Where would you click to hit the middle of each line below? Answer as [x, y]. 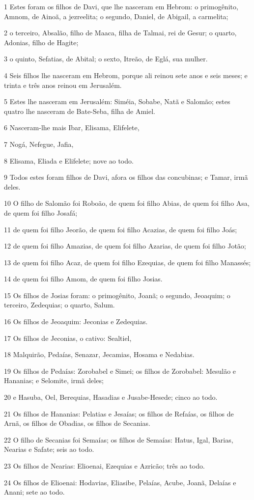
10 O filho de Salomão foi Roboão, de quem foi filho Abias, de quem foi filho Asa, [127, 203]
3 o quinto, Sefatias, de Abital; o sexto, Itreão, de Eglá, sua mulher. [106, 59]
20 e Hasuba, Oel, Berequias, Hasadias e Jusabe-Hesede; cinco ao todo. [111, 397]
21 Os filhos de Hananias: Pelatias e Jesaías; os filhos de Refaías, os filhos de [119, 413]
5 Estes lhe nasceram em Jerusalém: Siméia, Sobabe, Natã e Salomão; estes [117, 101]
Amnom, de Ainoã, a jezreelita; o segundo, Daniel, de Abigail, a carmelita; [116, 16]
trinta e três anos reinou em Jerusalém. [63, 85]
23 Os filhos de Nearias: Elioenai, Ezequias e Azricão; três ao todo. [104, 466]
